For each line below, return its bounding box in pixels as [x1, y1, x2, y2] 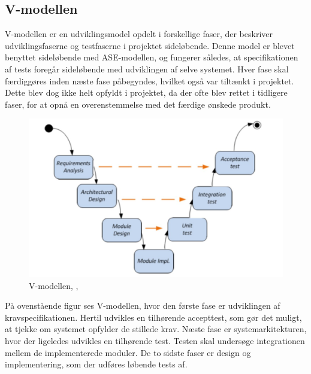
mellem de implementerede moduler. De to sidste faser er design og [5, 346, 251, 358]
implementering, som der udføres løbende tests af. [5, 358, 188, 370]
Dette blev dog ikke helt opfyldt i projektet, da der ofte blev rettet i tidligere [5, 86, 288, 99]
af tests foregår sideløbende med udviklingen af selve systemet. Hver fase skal [5, 62, 289, 75]
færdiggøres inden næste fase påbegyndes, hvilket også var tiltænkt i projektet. [5, 74, 294, 87]
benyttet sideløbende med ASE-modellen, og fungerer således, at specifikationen [5, 51, 298, 63]
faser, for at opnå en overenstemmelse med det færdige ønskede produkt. [5, 98, 271, 110]
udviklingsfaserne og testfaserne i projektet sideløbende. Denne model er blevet [5, 39, 295, 51]
